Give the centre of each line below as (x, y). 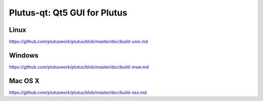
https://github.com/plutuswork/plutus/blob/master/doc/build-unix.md (78, 42)
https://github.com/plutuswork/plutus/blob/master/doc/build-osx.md (78, 92)
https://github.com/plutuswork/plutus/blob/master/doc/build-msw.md (79, 67)
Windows (24, 55)
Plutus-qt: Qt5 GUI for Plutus (68, 13)
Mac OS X (24, 81)
